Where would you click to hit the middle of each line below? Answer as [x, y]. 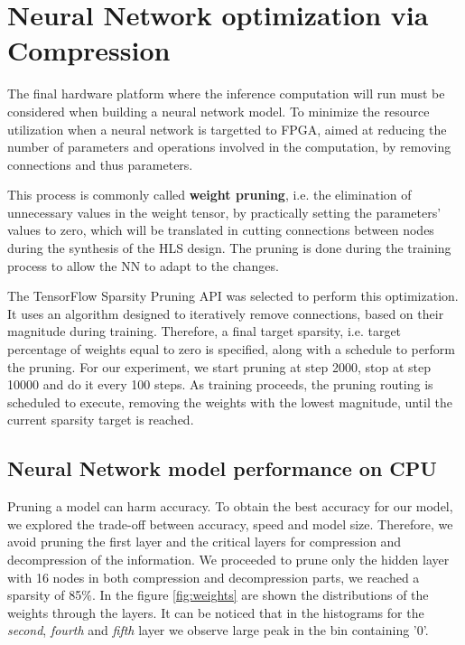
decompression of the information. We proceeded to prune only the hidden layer [228, 559]
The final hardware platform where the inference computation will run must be [226, 93]
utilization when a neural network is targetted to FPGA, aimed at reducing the [227, 129]
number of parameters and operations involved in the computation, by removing [229, 147]
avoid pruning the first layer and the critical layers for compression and [205, 542]
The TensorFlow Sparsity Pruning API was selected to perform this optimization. [233, 296]
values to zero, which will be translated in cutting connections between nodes [221, 230]
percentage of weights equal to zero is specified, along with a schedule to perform [231, 349]
